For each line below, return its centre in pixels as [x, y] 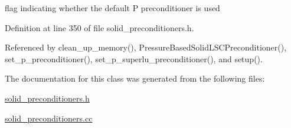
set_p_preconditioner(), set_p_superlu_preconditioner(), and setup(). [134, 58]
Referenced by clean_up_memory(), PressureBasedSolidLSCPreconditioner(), [146, 47]
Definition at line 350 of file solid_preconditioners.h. [99, 27]
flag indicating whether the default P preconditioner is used [112, 8]
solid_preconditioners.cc [49, 118]
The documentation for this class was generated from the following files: [135, 78]
